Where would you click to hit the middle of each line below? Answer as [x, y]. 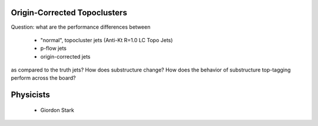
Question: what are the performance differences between [81, 27]
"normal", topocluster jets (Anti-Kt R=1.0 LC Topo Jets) [107, 40]
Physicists [30, 95]
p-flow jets [54, 48]
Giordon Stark [57, 110]
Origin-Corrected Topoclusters [69, 13]
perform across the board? [43, 78]
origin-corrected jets [65, 56]
